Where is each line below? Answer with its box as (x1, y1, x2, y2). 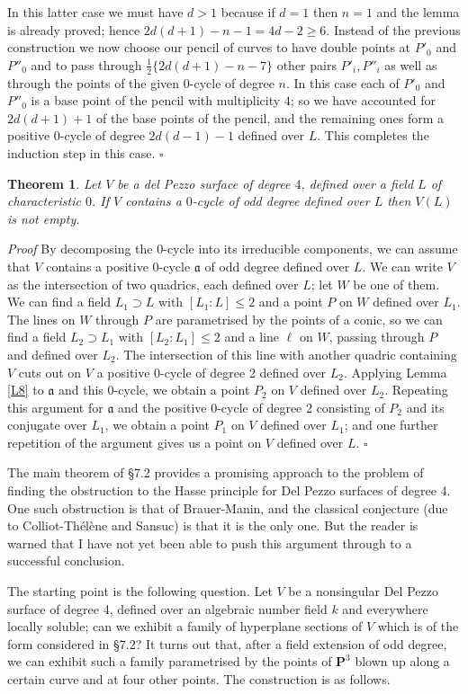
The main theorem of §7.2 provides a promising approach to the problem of (7, 463, 424, 482)
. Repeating (384, 380, 448, 399)
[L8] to (7, 380, 44, 399)
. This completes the (317, 126, 429, 145)
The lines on (7, 309, 76, 328)
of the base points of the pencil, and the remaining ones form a (95, 108, 445, 127)
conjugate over (7, 415, 87, 434)
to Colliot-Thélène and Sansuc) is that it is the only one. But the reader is (7, 516, 418, 535)
